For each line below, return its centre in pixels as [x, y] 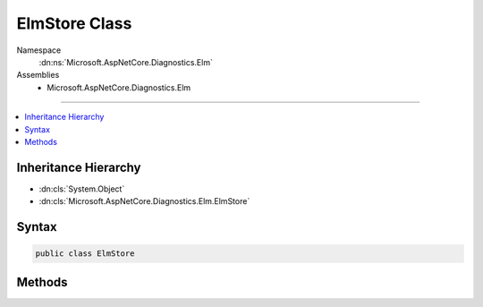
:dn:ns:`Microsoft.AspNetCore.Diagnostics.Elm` [126, 62]
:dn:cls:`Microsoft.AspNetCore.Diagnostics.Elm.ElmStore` [144, 201]
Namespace [39, 50]
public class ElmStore [85, 254]
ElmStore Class [74, 23]
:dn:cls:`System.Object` [82, 189]
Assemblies [38, 75]
